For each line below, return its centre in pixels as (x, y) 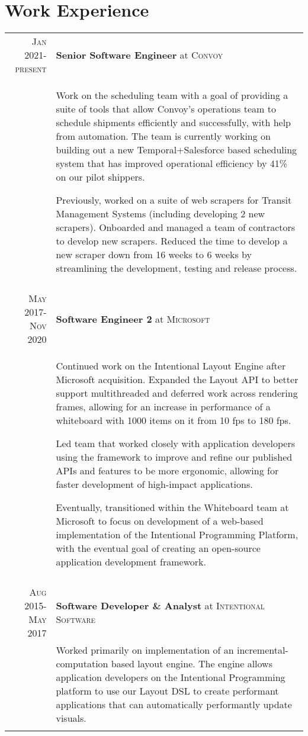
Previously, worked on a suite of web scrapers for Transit (174, 200)
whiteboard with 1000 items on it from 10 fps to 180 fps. (174, 420)
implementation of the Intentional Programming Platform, (177, 535)
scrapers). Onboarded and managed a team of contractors (176, 227)
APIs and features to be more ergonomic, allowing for (167, 471)
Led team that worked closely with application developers (176, 443)
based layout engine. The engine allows (192, 664)
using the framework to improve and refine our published (174, 457)
